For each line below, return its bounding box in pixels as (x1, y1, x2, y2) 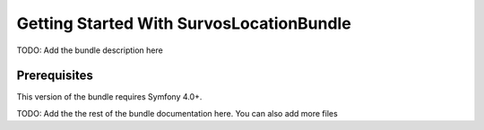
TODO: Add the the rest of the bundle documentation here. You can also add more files (16, 108, 338, 118)
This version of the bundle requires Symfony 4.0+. (16, 91, 203, 102)
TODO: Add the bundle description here (16, 45, 163, 56)
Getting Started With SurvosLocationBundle (16, 13, 351, 33)
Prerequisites (16, 68, 93, 83)
